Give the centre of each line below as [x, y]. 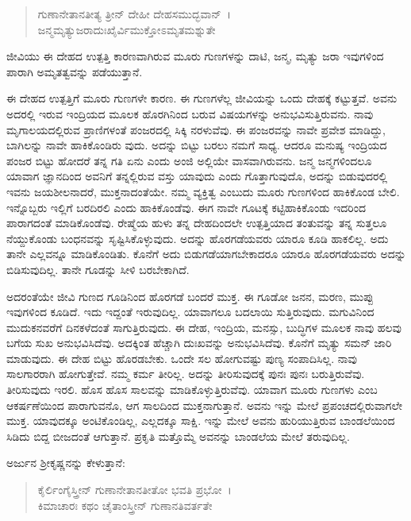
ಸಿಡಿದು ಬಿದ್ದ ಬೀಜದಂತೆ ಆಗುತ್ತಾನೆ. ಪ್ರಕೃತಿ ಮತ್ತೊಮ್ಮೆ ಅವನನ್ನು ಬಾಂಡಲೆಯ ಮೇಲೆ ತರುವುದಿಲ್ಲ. [178, 436]
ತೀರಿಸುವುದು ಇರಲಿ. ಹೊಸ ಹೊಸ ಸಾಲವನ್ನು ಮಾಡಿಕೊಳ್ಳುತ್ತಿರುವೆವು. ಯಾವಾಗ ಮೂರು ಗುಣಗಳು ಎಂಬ [192, 390]
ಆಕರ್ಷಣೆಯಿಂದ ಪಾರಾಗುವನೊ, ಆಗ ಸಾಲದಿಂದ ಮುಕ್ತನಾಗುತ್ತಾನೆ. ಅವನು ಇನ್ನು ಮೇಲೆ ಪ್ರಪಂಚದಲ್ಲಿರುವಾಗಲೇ [205, 405]
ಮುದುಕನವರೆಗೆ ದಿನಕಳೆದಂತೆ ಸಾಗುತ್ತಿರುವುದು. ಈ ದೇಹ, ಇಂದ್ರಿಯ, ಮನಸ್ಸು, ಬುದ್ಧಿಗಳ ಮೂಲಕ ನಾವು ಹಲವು [204, 327]
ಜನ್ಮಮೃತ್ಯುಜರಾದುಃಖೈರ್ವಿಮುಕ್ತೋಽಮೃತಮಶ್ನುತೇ [127, 29]
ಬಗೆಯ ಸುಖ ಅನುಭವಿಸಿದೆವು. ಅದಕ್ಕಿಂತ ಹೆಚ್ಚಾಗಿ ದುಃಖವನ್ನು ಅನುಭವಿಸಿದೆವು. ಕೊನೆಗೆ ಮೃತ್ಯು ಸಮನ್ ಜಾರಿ [199, 343]
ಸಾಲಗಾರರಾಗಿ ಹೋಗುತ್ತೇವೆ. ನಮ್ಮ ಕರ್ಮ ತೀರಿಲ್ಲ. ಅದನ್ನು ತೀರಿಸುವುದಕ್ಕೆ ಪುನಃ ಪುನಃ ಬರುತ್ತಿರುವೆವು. [186, 374]
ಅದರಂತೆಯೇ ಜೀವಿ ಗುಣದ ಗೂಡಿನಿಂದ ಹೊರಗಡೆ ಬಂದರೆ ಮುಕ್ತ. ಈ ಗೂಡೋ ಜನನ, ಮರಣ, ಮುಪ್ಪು [190, 296]
